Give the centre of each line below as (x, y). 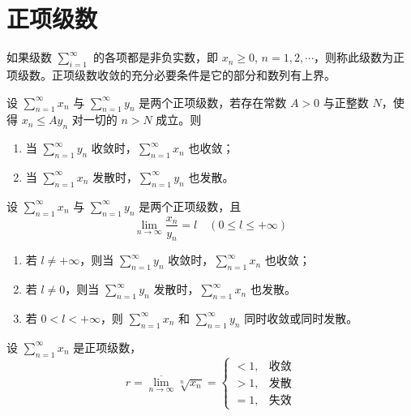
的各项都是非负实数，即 (156, 57)
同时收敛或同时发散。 (301, 317)
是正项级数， (107, 347)
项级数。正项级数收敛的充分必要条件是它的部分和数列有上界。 (171, 74)
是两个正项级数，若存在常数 (213, 102)
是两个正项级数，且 (190, 206)
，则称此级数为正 (359, 57)
